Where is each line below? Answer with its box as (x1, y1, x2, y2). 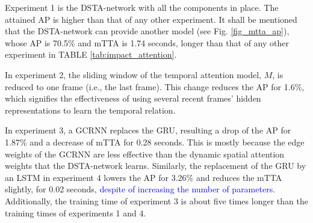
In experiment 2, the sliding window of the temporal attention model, (5, 68, 262, 81)
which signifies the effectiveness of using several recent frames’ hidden (5, 92, 261, 105)
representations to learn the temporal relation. (5, 103, 176, 116)
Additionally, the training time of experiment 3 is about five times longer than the (5, 194, 308, 207)
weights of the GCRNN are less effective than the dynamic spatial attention (5, 147, 285, 160)
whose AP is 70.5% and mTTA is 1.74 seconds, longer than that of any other (5, 36, 289, 49)
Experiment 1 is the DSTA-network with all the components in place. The (5, 1, 279, 13)
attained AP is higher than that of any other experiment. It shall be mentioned (5, 13, 297, 25)
